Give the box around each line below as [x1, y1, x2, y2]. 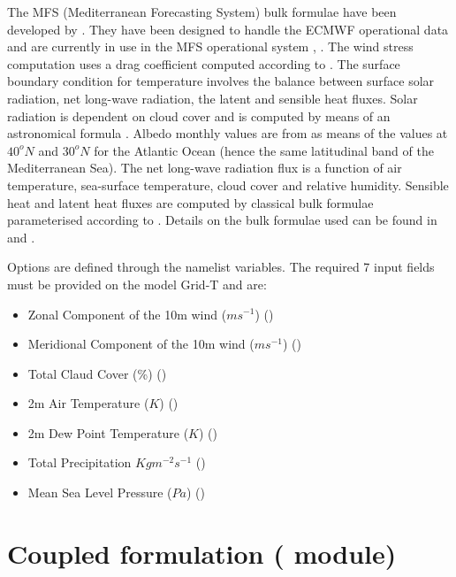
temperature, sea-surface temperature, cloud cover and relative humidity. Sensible [7, 175, 449, 194]
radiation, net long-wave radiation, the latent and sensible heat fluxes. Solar [7, 88, 418, 107]
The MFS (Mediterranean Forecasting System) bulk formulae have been [7, 3, 397, 20]
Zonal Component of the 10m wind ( [27, 304, 227, 323]
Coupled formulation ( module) [7, 535, 397, 571]
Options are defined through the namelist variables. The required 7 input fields [7, 258, 435, 276]
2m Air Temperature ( [27, 394, 149, 412]
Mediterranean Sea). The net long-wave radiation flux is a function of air [7, 158, 402, 177]
